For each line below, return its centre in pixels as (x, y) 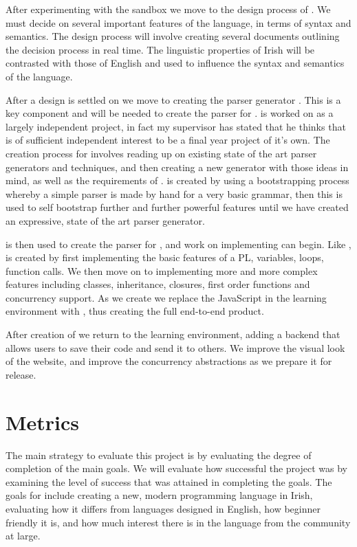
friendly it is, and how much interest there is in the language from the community (178, 522)
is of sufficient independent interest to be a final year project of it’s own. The (168, 140)
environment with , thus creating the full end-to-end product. (135, 311)
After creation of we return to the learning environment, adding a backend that (173, 334)
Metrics (43, 422)
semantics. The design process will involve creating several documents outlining (173, 36)
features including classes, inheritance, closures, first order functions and (158, 284)
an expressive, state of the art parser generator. (105, 220)
